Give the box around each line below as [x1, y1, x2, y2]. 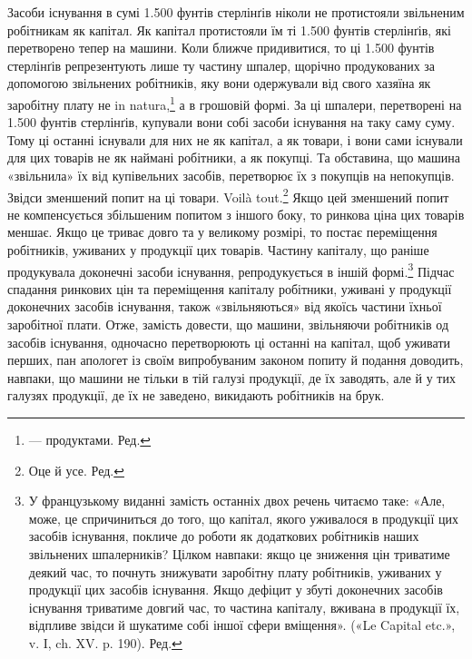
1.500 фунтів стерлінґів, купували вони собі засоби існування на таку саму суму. [7, 113, 456, 132]
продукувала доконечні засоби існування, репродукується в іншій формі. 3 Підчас [7, 259, 455, 280]
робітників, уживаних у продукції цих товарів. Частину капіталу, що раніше [7, 241, 429, 260]
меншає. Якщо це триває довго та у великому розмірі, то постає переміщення [7, 222, 438, 241]
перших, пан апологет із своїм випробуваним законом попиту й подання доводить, [7, 350, 464, 369]
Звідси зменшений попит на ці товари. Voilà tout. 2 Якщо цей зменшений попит [7, 184, 449, 206]
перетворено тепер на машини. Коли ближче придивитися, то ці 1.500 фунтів [7, 38, 435, 57]
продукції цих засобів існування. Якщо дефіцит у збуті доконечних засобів [28, 580, 443, 599]
